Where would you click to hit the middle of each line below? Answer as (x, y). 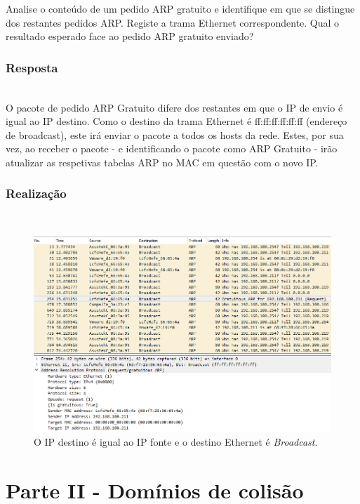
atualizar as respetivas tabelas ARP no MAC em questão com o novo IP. (162, 162)
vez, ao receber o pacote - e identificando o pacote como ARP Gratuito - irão (172, 148)
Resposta (32, 67)
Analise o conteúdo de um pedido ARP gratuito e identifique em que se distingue (180, 8)
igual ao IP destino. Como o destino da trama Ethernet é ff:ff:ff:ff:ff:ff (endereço (176, 121)
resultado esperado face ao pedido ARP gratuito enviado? (130, 36)
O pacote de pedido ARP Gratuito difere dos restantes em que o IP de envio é (174, 107)
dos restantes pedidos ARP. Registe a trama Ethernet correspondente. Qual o (173, 22)
